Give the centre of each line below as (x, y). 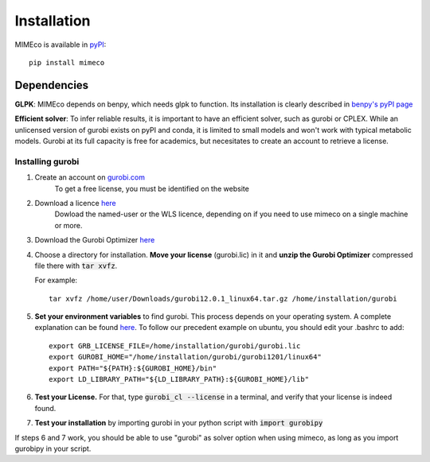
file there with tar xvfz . (76, 266)
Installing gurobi (47, 161)
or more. (68, 225)
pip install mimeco (67, 62)
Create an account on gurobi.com (90, 177)
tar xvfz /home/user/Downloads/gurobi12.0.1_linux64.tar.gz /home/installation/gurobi (223, 299)
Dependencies (52, 85)
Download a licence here (76, 203)
